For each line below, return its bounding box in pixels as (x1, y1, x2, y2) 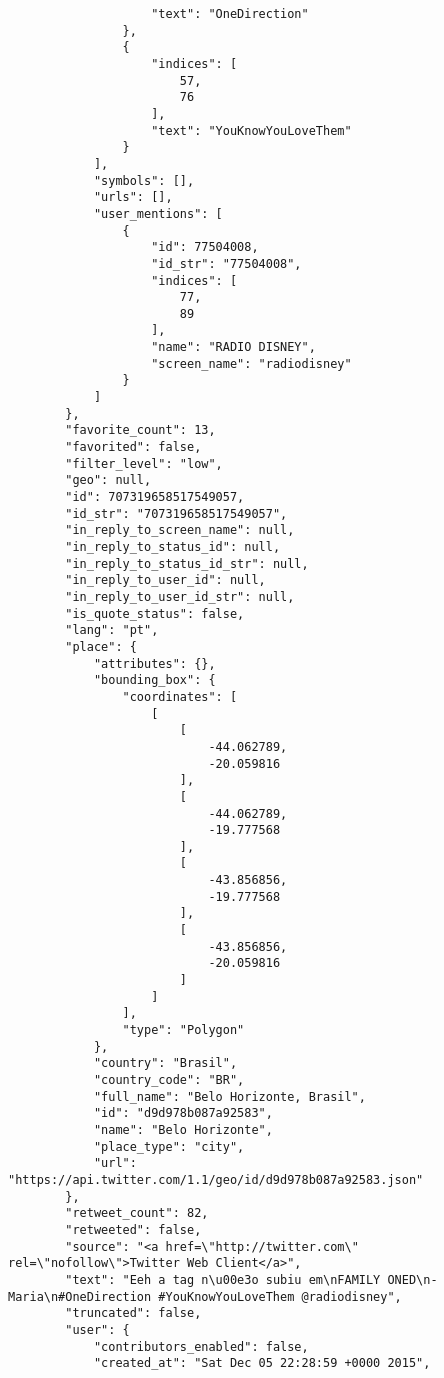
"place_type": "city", (93, 1139, 245, 1154)
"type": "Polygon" (122, 1023, 245, 1038)
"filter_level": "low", (65, 456, 223, 471)
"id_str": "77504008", (151, 256, 302, 271)
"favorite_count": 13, (65, 423, 216, 438)
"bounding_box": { (93, 673, 216, 688)
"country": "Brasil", (93, 1056, 238, 1071)
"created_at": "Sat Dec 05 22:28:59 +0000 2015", (93, 1356, 431, 1371)
